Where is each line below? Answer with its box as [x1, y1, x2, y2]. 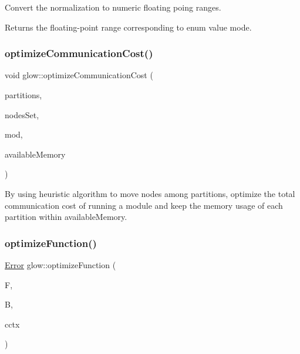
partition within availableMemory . [5, 211, 127, 223]
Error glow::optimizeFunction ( [5, 258, 116, 270]
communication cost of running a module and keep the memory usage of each [5, 199, 283, 211]
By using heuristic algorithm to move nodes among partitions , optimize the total [5, 187, 295, 199]
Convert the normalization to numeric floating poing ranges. [5, 1, 221, 13]
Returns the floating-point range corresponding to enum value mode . [5, 21, 252, 33]
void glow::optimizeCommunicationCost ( [5, 69, 153, 81]
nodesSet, [5, 108, 39, 121]
